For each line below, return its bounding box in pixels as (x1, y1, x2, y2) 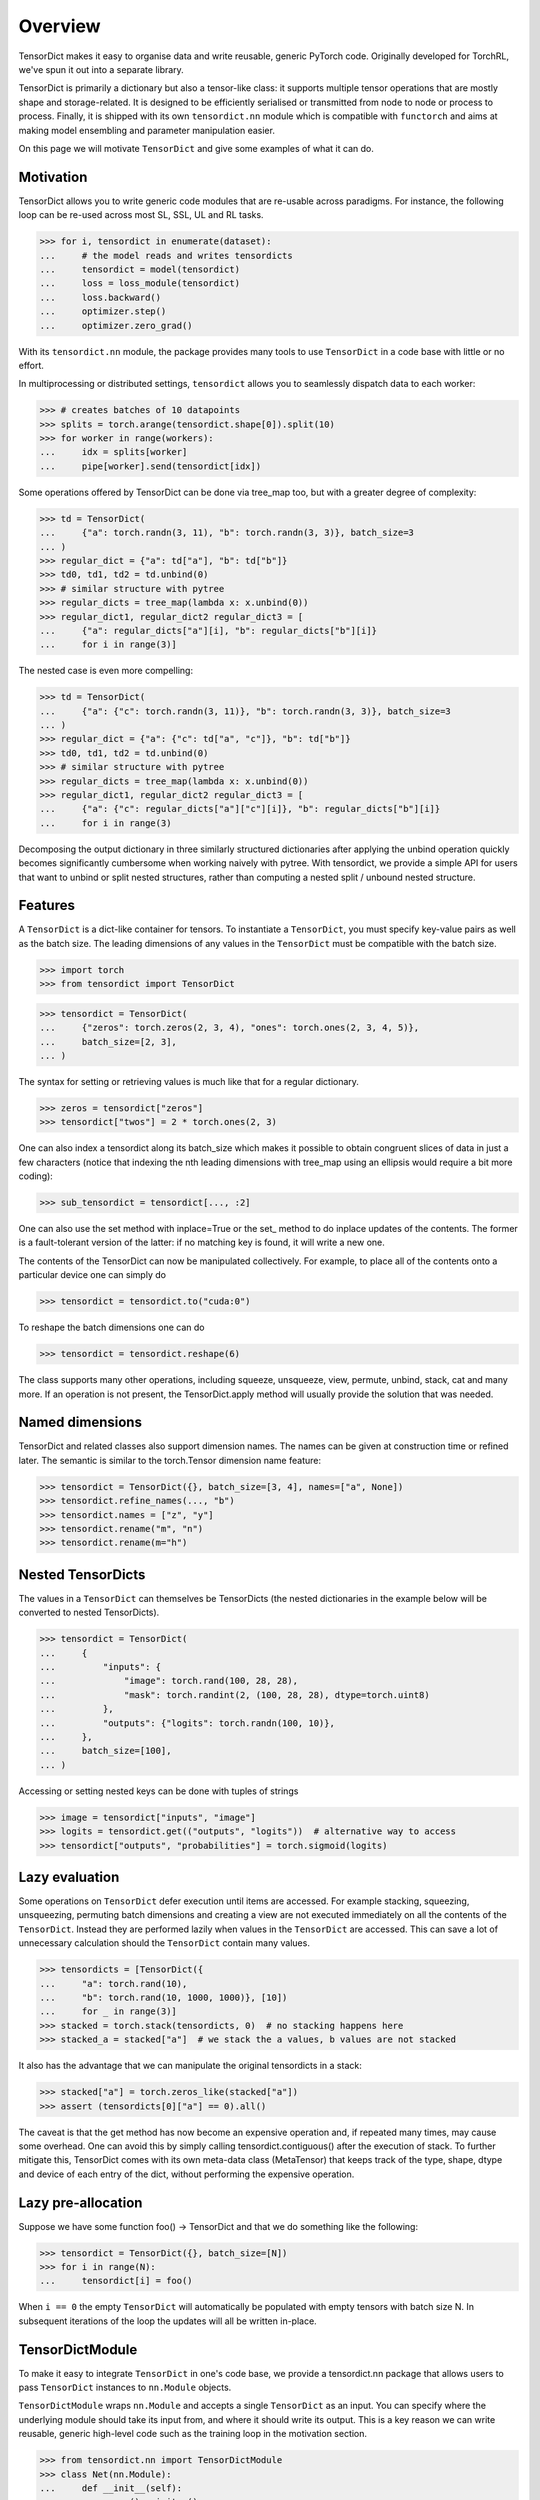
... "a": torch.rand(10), (39, 1978, 188, 1989)
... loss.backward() (39, 291, 162, 303)
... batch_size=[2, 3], (39, 1036, 177, 1047)
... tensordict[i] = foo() (39, 2275, 194, 2287)
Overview (18, 15, 101, 37)
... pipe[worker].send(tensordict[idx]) (39, 460, 262, 472)
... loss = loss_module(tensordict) (39, 278, 240, 289)
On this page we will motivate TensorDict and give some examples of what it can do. (18, 142, 374, 154)
